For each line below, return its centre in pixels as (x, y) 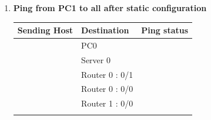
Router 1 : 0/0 (107, 103)
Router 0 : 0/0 (107, 89)
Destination (105, 30)
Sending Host (45, 30)
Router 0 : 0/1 (107, 74)
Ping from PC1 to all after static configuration (110, 8)
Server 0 (96, 59)
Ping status (165, 30)
